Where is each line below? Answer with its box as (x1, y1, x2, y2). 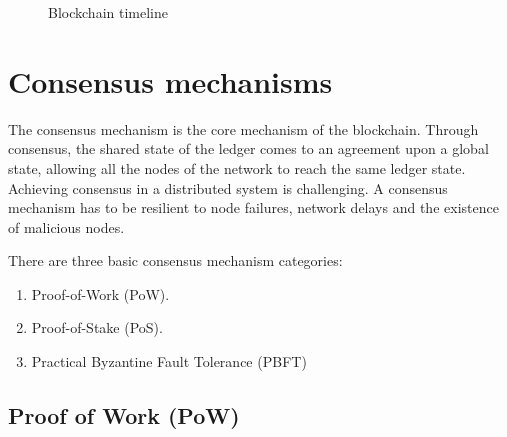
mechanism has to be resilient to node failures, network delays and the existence (8, 197, 499, 218)
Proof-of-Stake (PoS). (31, 317, 163, 338)
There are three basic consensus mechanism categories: (8, 250, 343, 271)
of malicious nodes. (8, 216, 125, 237)
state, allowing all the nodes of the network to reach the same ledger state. (8, 157, 466, 178)
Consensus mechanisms (8, 60, 333, 101)
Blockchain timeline (48, 2, 168, 22)
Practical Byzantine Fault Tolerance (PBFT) (31, 351, 307, 372)
